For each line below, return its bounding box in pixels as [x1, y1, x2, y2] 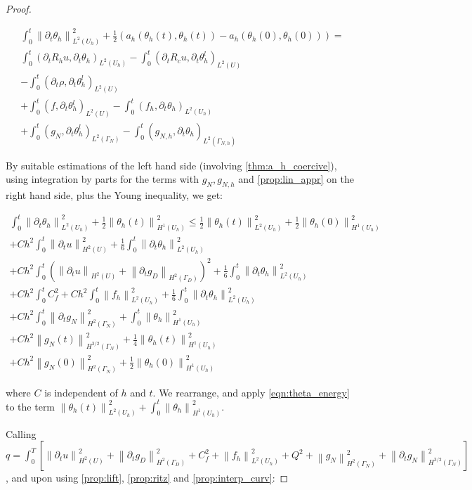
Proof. [6, 1, 32, 15]
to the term [6, 399, 55, 413]
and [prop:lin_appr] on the [238, 172, 354, 186]
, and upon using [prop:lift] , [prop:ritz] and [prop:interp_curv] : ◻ [6, 470, 289, 485]
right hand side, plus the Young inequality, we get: [6, 188, 223, 202]
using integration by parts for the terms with [6, 172, 199, 186]
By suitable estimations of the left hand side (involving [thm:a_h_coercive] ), [6, 157, 337, 172]
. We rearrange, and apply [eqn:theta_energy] [152, 385, 350, 399]
